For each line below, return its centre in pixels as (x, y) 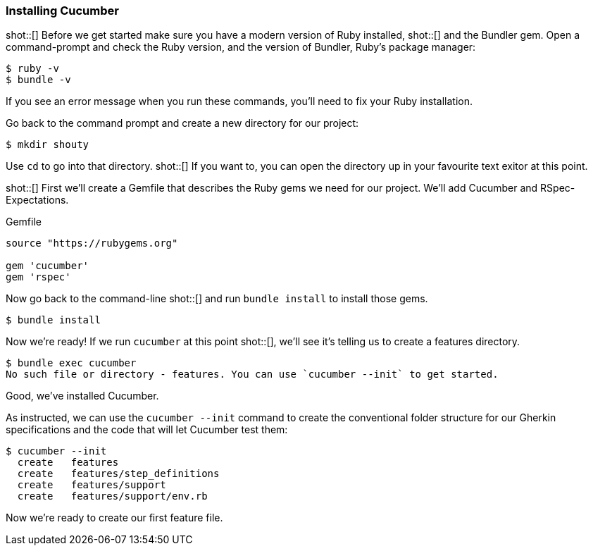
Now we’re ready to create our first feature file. (114, 518)
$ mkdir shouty (48, 145)
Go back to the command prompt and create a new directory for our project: (182, 123)
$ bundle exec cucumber (71, 363)
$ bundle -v (38, 80)
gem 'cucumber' (48, 266)
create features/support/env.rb (112, 496)
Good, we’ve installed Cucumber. (82, 396)
